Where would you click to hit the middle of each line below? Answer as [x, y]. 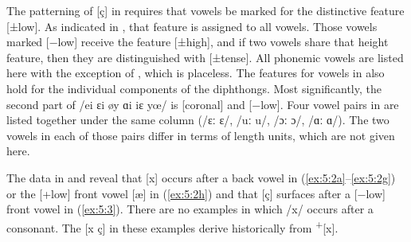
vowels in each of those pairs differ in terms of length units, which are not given [201, 135]
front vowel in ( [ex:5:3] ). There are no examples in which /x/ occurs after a [190, 209]
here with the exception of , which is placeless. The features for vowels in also [196, 73]
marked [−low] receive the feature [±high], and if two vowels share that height [198, 42]
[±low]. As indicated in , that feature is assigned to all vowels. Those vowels [192, 26]
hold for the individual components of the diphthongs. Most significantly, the [194, 88]
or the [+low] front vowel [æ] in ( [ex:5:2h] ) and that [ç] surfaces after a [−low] [196, 193]
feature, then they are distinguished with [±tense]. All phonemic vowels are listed [205, 57]
